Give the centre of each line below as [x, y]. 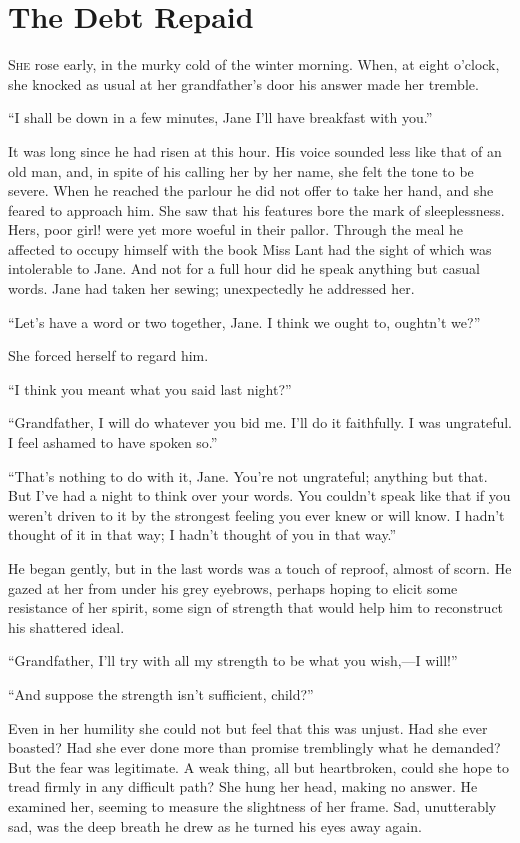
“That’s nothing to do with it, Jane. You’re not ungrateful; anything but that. [248, 475]
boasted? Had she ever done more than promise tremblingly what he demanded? [254, 747]
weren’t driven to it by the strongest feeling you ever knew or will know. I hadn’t [256, 514]
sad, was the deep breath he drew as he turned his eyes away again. [215, 825]
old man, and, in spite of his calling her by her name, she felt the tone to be [241, 170]
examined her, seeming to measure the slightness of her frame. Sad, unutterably [252, 805]
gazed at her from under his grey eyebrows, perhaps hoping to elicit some [233, 587]
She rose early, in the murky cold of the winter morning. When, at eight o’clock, [254, 64]
